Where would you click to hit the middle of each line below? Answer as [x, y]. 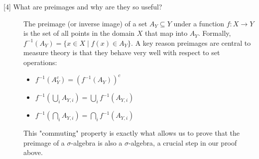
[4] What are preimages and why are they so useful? [83, 6]
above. [33, 152]
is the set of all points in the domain [79, 33]
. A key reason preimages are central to [191, 42]
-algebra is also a [97, 142]
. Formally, [214, 33]
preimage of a [44, 142]
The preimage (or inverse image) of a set [85, 23]
